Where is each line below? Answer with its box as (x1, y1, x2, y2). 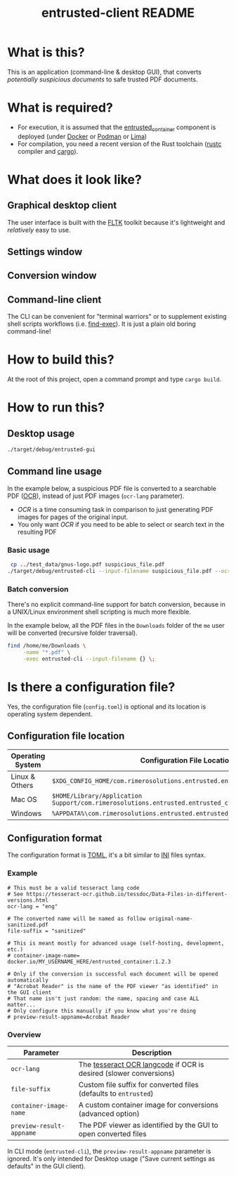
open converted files (78, 1129, 147, 1139)
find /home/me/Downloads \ (7, 643, 86, 650)
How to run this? (7, 400, 105, 416)
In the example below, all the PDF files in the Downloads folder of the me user (7, 622, 225, 630)
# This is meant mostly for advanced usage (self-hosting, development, (7, 940, 225, 947)
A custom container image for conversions (78, 1100, 219, 1110)
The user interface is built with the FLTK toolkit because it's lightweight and (7, 218, 225, 226)
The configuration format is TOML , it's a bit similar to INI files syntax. (7, 851, 206, 860)
